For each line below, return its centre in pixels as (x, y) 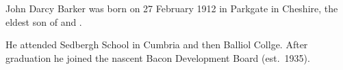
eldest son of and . (44, 21)
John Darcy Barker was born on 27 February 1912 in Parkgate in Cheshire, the (172, 8)
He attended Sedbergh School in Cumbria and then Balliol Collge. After (157, 45)
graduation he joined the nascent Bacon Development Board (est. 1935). (158, 57)
